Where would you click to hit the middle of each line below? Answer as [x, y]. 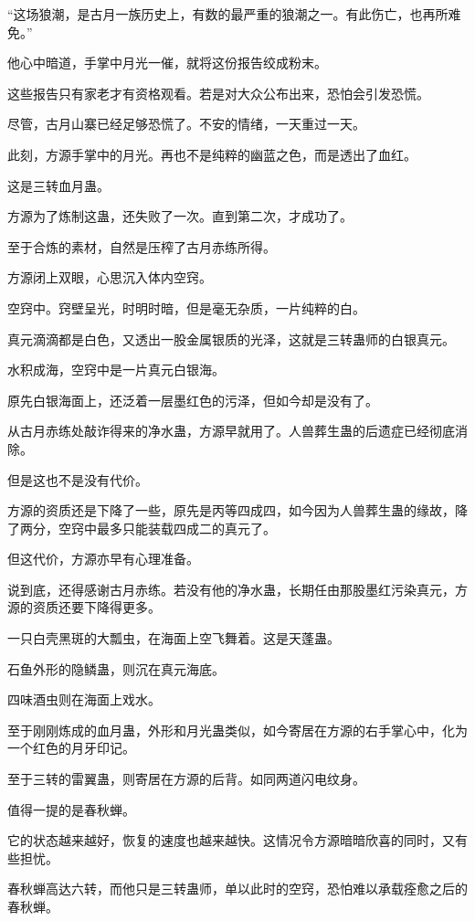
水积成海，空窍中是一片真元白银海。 [116, 370]
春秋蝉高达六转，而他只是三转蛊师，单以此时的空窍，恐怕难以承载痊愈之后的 [237, 889]
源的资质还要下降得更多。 [84, 607]
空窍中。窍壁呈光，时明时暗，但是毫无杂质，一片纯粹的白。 [186, 307]
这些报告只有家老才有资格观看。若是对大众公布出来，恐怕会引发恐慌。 [218, 93]
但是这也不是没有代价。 [78, 479]
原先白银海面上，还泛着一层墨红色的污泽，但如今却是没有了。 [193, 400]
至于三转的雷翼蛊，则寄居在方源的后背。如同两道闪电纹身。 [186, 779]
